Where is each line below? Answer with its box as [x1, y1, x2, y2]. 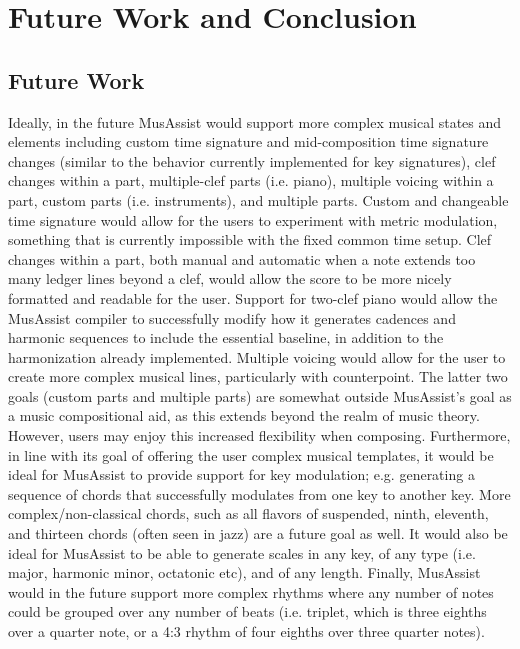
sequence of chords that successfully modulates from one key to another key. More [8, 483, 511, 504]
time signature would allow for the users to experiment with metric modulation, [8, 209, 498, 230]
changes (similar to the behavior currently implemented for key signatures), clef [8, 150, 496, 171]
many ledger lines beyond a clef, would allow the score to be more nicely [8, 268, 452, 289]
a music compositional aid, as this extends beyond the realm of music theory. [8, 405, 480, 426]
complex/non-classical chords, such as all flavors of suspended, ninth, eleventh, [8, 503, 489, 524]
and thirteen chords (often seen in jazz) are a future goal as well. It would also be [8, 523, 508, 544]
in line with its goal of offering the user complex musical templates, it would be [8, 444, 494, 465]
